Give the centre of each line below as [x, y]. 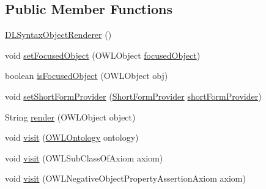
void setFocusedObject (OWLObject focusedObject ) [103, 55]
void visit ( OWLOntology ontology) [72, 137]
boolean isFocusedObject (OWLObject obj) [87, 76]
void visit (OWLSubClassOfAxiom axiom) [84, 157]
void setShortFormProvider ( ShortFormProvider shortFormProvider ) [133, 96]
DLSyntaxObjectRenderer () [58, 35]
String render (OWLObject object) [70, 117]
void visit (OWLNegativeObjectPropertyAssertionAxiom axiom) [125, 178]
